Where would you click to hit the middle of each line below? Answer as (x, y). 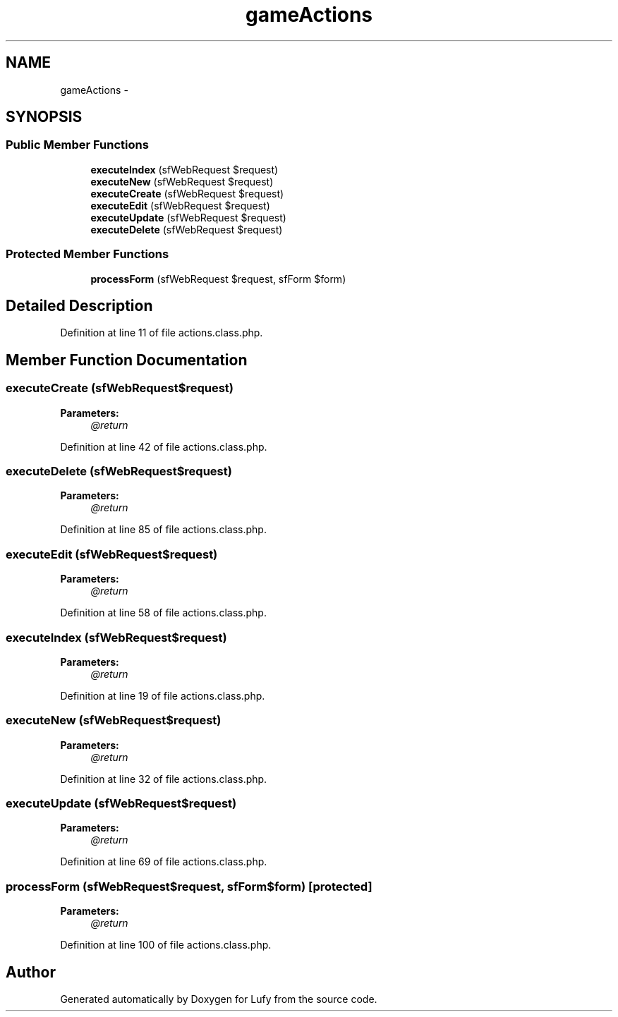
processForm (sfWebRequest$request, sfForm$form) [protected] (189, 886)
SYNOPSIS (44, 117)
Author (31, 972)
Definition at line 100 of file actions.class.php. (166, 945)
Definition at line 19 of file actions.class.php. (163, 695)
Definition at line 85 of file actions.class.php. (163, 530)
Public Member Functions (77, 145)
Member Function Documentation (127, 360)
